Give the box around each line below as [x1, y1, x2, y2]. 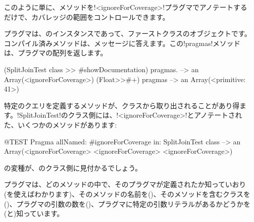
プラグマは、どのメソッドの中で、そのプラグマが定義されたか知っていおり [4, 179, 246, 189]
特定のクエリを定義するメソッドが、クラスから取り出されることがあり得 [4, 100, 240, 110]
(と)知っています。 [4, 208, 64, 219]
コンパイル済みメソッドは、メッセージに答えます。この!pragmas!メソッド [4, 38, 241, 48]
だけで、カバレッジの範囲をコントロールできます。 [4, 11, 170, 22]
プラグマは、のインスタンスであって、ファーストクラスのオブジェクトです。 [4, 28, 252, 39]
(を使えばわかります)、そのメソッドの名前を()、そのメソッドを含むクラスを [4, 188, 251, 199]
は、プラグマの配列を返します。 [4, 47, 107, 58]
